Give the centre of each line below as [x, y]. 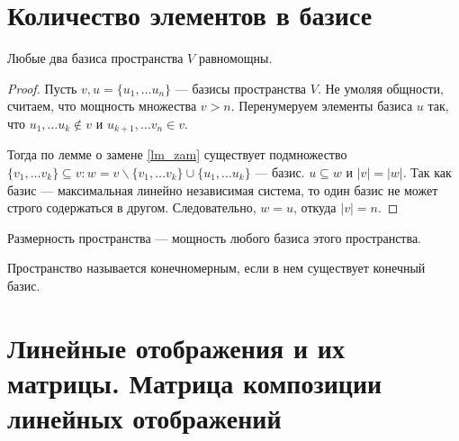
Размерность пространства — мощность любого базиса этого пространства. [214, 237]
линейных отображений [144, 418]
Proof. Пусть [42, 88]
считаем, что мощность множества [102, 106]
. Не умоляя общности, [380, 88]
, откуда [315, 207]
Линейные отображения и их [176, 347]
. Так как [427, 171]
